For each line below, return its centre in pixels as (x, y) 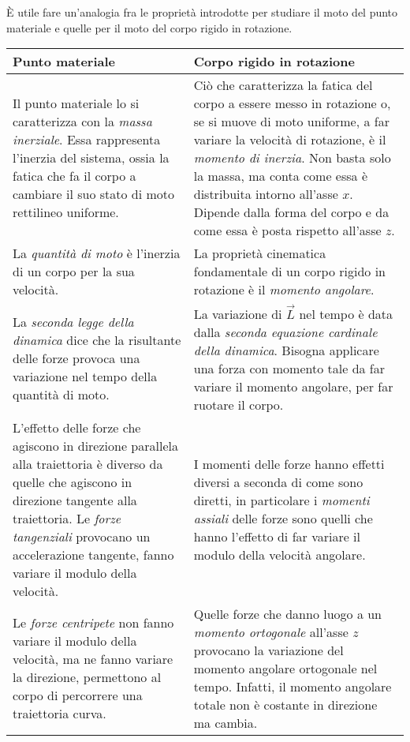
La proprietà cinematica (260, 253)
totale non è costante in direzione (285, 704)
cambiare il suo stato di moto (94, 194)
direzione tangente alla (75, 500)
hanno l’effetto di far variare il (277, 536)
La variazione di (238, 313)
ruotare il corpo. (239, 404)
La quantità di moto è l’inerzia (97, 253)
